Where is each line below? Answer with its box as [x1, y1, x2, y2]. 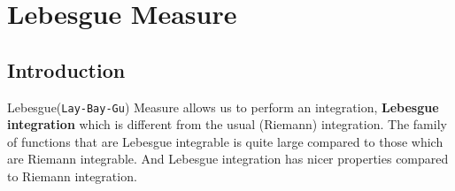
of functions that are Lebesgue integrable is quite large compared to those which [7, 132, 443, 150]
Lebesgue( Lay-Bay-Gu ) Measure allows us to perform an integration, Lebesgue [7, 97, 439, 116]
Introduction [7, 56, 126, 83]
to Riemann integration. [7, 167, 137, 186]
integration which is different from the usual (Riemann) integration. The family [7, 115, 447, 134]
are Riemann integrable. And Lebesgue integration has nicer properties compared [7, 149, 449, 168]
